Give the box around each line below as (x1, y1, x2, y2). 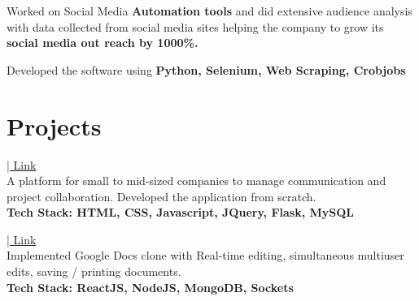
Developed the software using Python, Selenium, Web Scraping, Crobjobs (7, 61, 406, 78)
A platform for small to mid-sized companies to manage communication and (7, 172, 386, 189)
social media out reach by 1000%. (7, 34, 199, 51)
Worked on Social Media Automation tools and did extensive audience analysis (7, 2, 412, 19)
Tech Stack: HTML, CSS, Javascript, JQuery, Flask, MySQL (7, 204, 355, 221)
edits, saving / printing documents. (7, 263, 181, 280)
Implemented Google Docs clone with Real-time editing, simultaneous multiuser (7, 247, 404, 264)
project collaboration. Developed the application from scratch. (7, 187, 316, 204)
